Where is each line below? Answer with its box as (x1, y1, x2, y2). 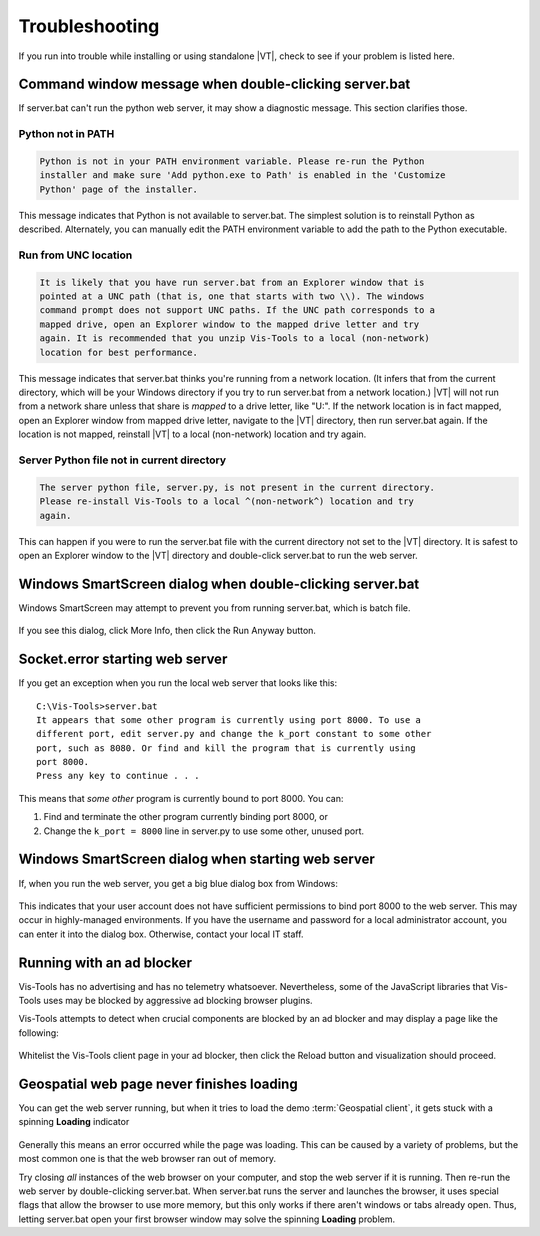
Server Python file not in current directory (18, 453, 227, 467)
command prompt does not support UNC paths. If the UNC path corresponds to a (39, 305, 435, 316)
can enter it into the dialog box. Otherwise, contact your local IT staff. (18, 928, 304, 940)
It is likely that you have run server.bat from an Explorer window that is (39, 276, 425, 288)
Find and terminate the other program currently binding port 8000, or (43, 811, 329, 823)
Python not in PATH (18, 127, 115, 141)
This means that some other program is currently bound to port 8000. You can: (18, 792, 344, 804)
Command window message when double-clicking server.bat (18, 76, 411, 93)
